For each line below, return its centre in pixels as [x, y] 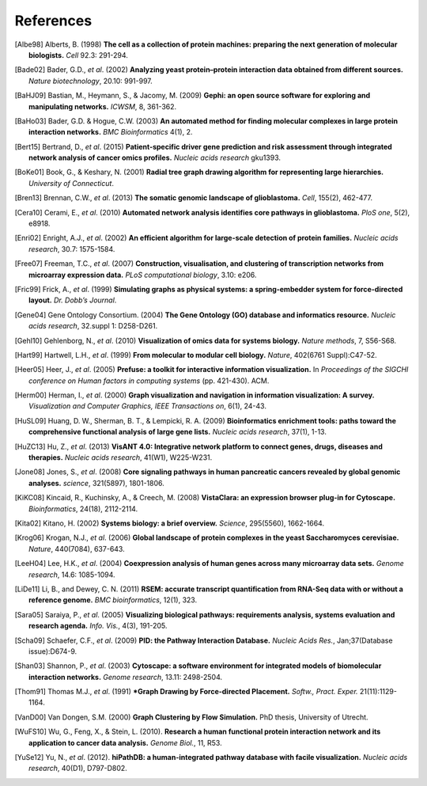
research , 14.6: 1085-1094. [72, 575]
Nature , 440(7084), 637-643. [77, 549]
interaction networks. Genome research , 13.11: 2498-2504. [126, 677]
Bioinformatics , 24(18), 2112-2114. [83, 509]
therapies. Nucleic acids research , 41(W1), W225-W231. [121, 458]
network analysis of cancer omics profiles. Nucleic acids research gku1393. [155, 158]
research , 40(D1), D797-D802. [78, 769]
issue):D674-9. [53, 651]
